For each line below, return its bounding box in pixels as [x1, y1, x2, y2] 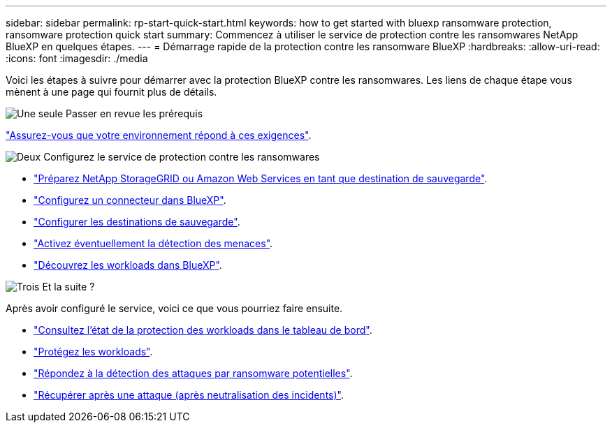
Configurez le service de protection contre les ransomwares [43, 151, 320, 163]
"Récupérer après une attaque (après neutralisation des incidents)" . [34, 389, 344, 401]
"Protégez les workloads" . [34, 346, 153, 357]
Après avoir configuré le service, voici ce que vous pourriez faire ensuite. [6, 302, 343, 314]
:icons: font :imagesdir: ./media [6, 52, 148, 64]
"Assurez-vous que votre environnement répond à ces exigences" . [6, 129, 312, 141]
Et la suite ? [42, 281, 95, 293]
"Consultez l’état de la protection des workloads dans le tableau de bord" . [34, 324, 372, 336]
